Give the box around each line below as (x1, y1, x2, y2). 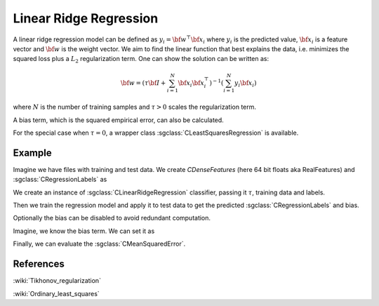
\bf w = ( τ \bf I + (120, 79, 166, 87)
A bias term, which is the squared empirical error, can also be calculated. (13, 116, 224, 124)
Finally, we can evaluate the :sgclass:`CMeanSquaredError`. (13, 239, 186, 248)
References (13, 258, 65, 270)
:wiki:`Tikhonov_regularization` (13, 277, 102, 285)
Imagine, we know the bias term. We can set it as (13, 227, 155, 235)
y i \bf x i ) (234, 79, 257, 88)
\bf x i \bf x (178, 79, 205, 88)
